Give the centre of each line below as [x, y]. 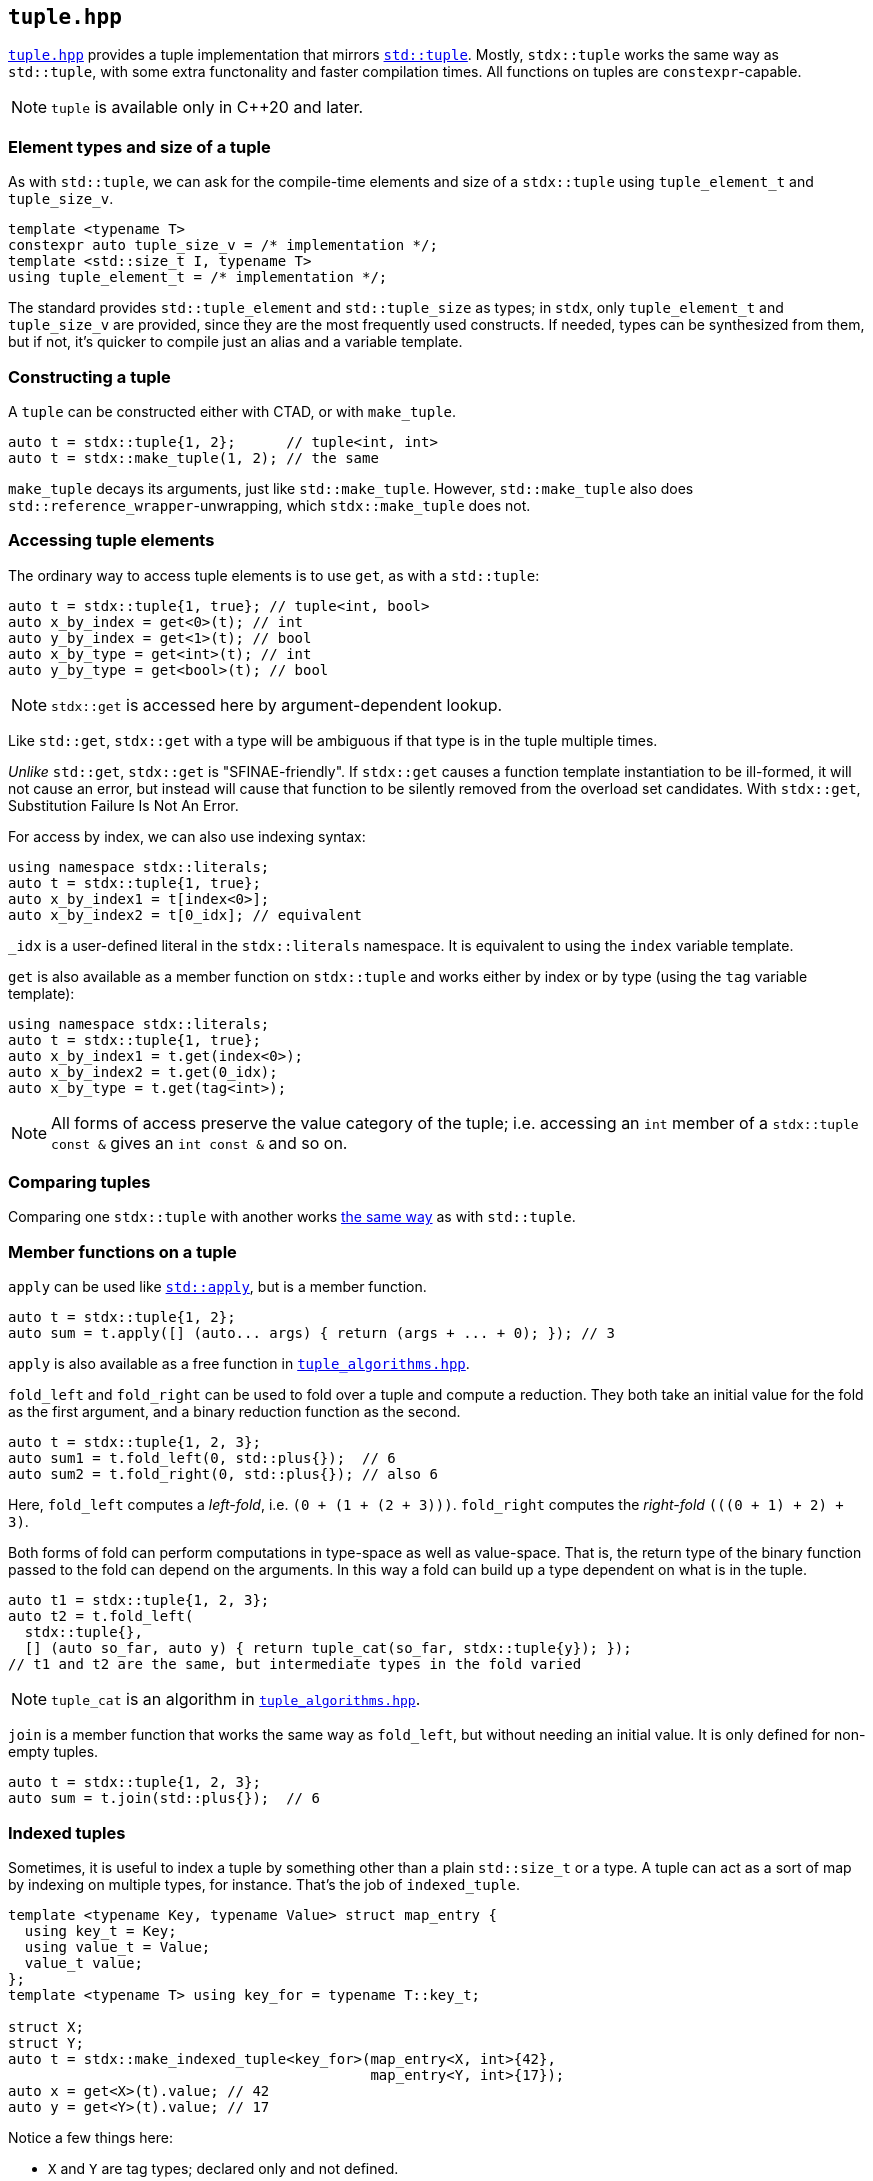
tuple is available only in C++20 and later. [207, 107]
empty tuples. [53, 1752]
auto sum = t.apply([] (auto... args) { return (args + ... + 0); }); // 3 [311, 1333]
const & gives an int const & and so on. [199, 1142]
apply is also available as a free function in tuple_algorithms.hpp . [239, 1364]
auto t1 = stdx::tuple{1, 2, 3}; [139, 1600]
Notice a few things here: [90, 2137]
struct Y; [46, 2042]
